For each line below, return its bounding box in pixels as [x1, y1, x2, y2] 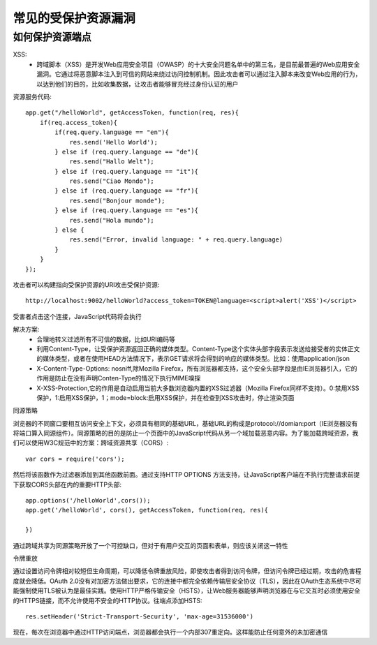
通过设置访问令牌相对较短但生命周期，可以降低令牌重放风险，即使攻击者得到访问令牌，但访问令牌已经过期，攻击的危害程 [13, 567, 362, 575]
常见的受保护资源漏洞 [13, 10, 136, 26]
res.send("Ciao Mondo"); [69, 177, 155, 185]
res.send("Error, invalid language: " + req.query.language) [69, 236, 283, 244]
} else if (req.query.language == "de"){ [54, 147, 199, 156]
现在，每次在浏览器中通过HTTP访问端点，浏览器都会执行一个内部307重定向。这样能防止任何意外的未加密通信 [13, 628, 328, 637]
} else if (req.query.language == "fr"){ [54, 187, 199, 195]
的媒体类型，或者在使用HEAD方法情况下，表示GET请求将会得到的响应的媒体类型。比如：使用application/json [36, 355, 350, 363]
